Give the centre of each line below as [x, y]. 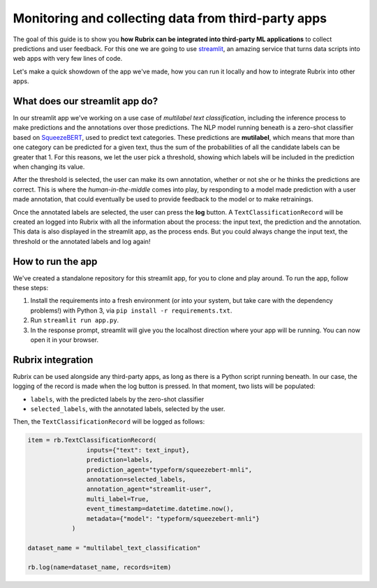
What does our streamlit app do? [86, 101]
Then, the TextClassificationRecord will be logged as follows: [109, 422]
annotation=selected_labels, [136, 479]
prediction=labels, [120, 460]
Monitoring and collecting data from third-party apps [170, 18]
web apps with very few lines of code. [68, 59]
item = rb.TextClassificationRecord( [92, 440]
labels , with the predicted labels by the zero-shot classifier [117, 399]
